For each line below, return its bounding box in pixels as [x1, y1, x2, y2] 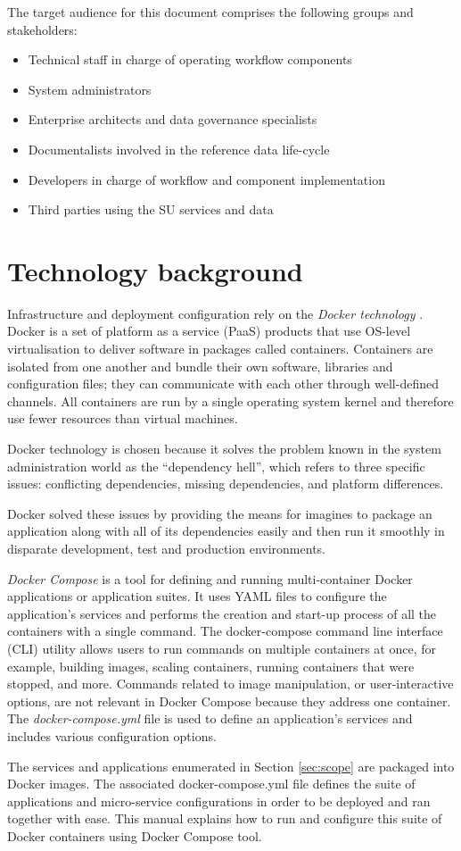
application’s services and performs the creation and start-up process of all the [7, 604, 437, 622]
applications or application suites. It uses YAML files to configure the [7, 587, 387, 605]
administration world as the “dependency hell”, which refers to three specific [7, 456, 425, 475]
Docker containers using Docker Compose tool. [7, 826, 262, 845]
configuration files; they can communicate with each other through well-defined [7, 374, 439, 393]
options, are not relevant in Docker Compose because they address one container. [7, 691, 451, 710]
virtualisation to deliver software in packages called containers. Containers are [7, 339, 433, 358]
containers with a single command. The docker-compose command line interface [7, 622, 443, 640]
